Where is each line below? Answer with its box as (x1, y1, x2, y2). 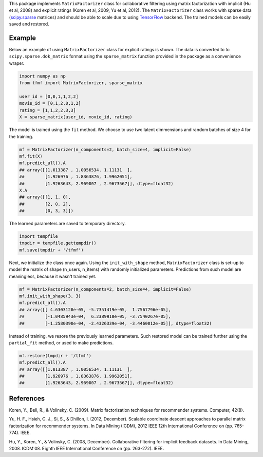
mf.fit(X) (19, 153, 43, 159)
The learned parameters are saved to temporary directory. (9, 221, 126, 227)
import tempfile (19, 234, 58, 239)
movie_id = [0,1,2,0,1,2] (19, 100, 81, 106)
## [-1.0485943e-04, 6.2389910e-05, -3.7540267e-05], (19, 314, 171, 319)
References (9, 394, 45, 402)
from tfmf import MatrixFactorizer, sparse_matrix (19, 80, 143, 86)
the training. (9, 133, 34, 139)
